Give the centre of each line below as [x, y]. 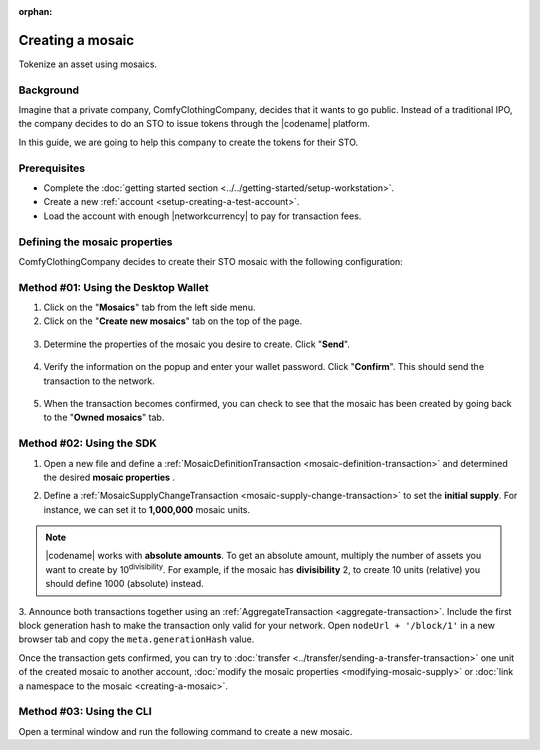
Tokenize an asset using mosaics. [88, 64]
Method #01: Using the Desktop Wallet [113, 287]
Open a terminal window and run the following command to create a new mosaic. [185, 731]
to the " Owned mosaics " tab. [104, 417]
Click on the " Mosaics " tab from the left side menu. [149, 307]
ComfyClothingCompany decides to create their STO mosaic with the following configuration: [211, 261]
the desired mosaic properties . [109, 477]
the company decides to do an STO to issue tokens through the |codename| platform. [194, 124]
